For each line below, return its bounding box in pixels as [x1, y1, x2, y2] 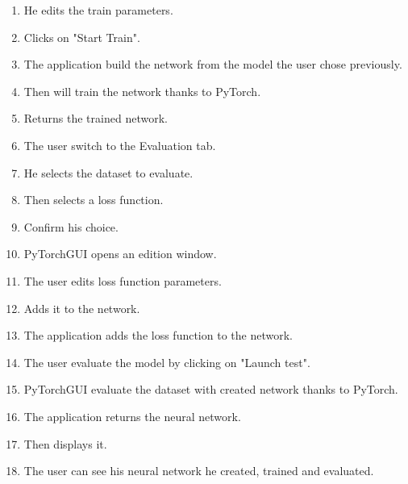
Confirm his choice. [23, 218, 119, 235]
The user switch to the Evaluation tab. [23, 136, 216, 153]
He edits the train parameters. [23, 2, 173, 18]
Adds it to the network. [23, 299, 140, 316]
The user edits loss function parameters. [23, 272, 222, 289]
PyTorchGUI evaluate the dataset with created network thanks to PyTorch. [23, 381, 398, 398]
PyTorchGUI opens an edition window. [23, 245, 217, 262]
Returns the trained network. [23, 110, 168, 127]
